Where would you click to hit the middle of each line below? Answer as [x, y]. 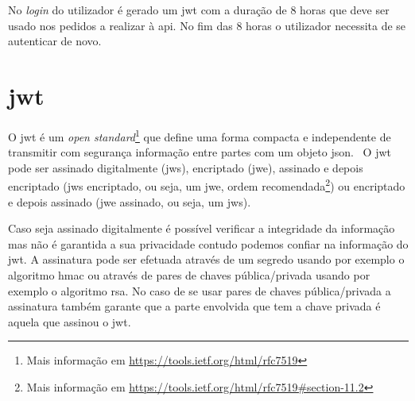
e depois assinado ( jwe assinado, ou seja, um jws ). [130, 201]
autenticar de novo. [55, 41]
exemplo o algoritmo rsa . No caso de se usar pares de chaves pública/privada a [200, 290]
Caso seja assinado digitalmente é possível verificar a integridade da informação [202, 228]
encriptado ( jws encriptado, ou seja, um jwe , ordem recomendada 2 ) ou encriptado [207, 185]
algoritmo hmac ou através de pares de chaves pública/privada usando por [189, 274]
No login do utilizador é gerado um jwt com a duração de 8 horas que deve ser [199, 10]
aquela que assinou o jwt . [70, 321]
